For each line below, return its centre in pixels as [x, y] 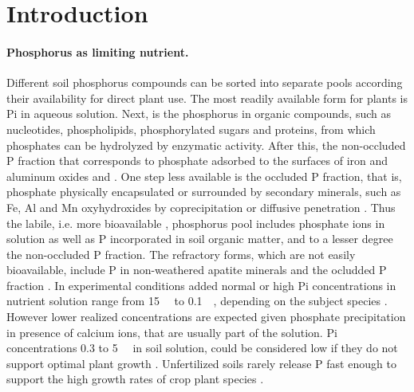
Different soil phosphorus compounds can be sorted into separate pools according [205, 82]
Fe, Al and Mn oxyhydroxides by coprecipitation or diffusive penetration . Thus [201, 207]
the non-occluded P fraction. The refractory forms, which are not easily [181, 254]
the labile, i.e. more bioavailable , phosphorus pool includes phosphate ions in [196, 223]
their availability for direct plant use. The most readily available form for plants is [207, 98]
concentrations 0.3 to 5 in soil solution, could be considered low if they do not [202, 348]
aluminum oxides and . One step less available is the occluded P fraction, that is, [204, 176]
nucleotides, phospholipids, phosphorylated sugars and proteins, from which [191, 129]
